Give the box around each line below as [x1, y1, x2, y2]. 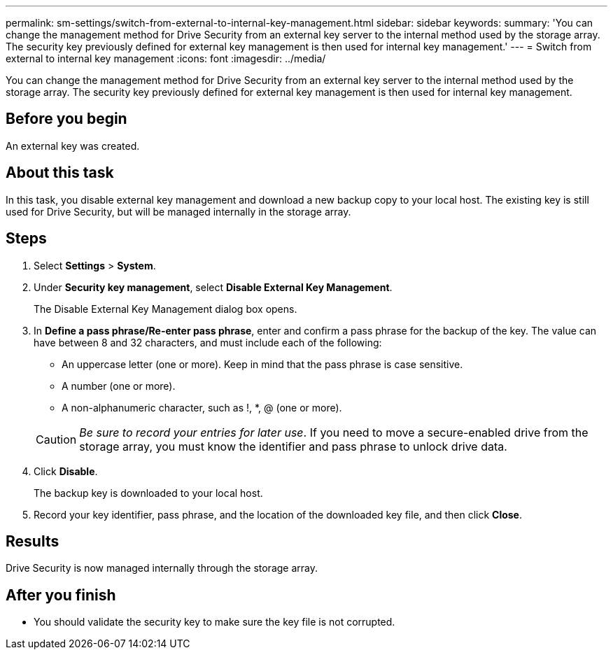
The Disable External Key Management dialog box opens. [34, 302, 297, 315]
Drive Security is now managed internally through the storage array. [6, 562, 318, 575]
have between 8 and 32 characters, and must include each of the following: [34, 336, 382, 348]
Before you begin [6, 110, 127, 128]
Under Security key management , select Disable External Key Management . [34, 281, 393, 293]
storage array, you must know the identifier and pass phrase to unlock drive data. [79, 439, 507, 453]
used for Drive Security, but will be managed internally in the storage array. [6, 205, 351, 218]
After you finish [6, 586, 116, 604]
